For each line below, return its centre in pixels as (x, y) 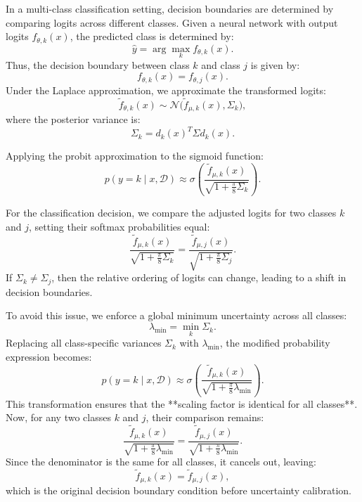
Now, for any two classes (58, 417)
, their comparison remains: (205, 417)
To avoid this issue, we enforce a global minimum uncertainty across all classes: (176, 315)
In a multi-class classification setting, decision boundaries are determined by (170, 8)
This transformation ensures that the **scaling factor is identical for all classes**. (182, 403)
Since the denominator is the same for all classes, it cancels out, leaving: (161, 462)
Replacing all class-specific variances (84, 343)
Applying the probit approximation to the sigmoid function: (135, 156)
